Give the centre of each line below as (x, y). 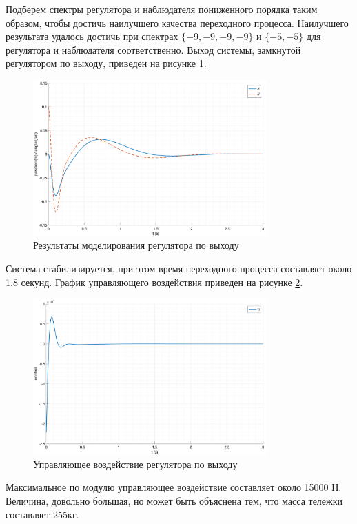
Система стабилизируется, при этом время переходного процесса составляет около (179, 269)
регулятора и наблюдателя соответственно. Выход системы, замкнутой (153, 49)
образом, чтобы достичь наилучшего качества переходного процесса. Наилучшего (177, 22)
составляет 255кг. (42, 514)
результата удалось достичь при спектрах (92, 36)
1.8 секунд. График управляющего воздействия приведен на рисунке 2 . (154, 282)
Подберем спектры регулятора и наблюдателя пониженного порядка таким (162, 9)
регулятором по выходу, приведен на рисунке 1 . (106, 63)
